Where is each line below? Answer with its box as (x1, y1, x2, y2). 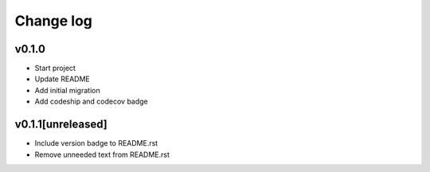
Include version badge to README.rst (34, 139, 158, 148)
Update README (34, 74, 91, 84)
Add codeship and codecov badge (34, 96, 149, 107)
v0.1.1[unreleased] (14, 118, 107, 131)
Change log (14, 12, 93, 29)
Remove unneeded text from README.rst (34, 150, 170, 159)
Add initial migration (34, 85, 100, 95)
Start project (34, 64, 76, 73)
